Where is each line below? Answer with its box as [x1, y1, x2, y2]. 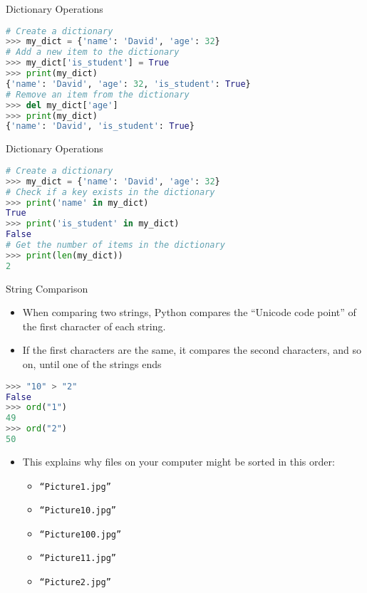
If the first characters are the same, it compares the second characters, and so [22, 342, 361, 357]
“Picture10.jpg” [39, 505, 116, 516]
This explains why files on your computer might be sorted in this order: [22, 453, 335, 468]
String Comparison [6, 280, 88, 295]
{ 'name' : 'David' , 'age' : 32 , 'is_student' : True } [6, 78, 251, 89]
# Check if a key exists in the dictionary [6, 187, 215, 197]
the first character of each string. [22, 318, 166, 333]
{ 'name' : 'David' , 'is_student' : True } [6, 121, 195, 132]
